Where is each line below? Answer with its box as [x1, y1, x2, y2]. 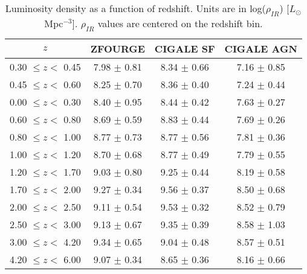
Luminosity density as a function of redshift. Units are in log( [5, 1, 266, 15]
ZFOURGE [90, 42, 145, 56]
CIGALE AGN [224, 42, 297, 56]
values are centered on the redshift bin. [97, 16, 263, 31]
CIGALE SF [154, 42, 215, 56]
